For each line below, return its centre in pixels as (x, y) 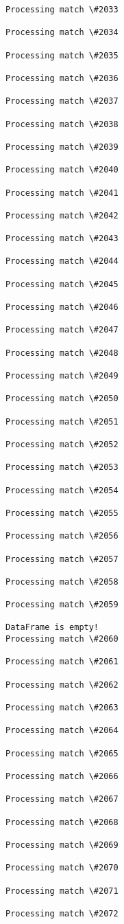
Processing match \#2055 (62, 513)
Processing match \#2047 (62, 330)
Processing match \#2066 (62, 776)
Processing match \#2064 (62, 731)
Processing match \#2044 (62, 261)
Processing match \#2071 (62, 891)
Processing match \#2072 (62, 913)
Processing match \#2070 (62, 868)
